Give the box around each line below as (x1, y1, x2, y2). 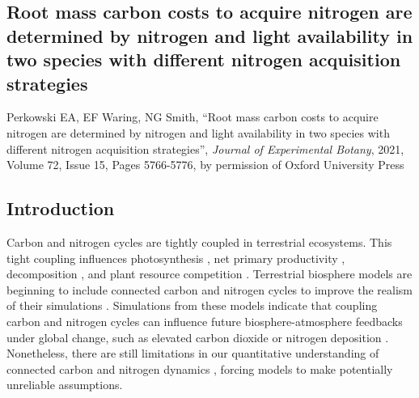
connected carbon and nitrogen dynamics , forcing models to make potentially (6, 360, 393, 377)
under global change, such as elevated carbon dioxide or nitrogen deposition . (6, 328, 389, 345)
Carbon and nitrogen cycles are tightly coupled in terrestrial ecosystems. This (6, 233, 392, 250)
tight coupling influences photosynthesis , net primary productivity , (6, 249, 345, 266)
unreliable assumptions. (6, 376, 123, 393)
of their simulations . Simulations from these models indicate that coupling (6, 297, 378, 314)
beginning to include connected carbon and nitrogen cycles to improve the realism (6, 281, 413, 298)
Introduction (6, 196, 115, 221)
